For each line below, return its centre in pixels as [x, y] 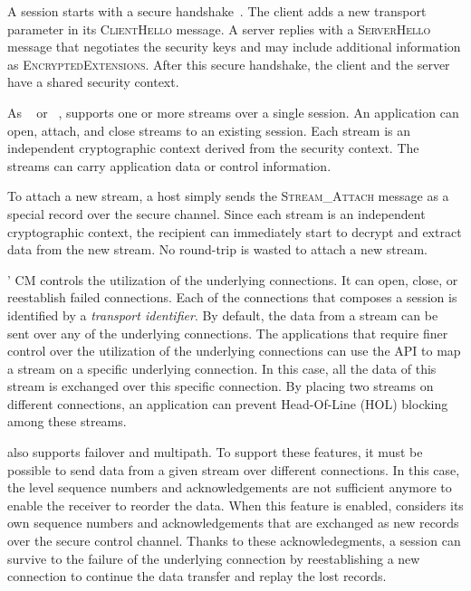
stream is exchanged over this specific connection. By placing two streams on [221, 386]
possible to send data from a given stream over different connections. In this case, [234, 469]
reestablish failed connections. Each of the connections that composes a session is [232, 297]
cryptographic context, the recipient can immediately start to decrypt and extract [235, 231]
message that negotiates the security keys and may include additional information [234, 47]
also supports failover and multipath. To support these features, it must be [215, 452]
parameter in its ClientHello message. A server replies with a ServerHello [219, 29]
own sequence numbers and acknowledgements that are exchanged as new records [233, 523]
